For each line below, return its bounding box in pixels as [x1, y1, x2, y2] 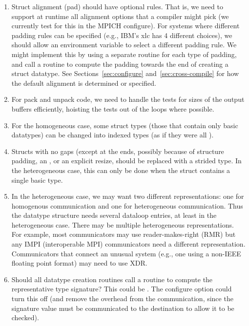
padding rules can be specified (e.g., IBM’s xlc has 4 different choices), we [11, 30, 232, 40]
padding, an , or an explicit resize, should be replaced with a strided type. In [11, 155, 242, 166]
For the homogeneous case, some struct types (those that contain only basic [11, 120, 238, 130]
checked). [11, 312, 39, 323]
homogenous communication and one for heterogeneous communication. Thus [11, 200, 243, 211]
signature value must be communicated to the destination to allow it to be [11, 303, 234, 313]
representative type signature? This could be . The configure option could [11, 284, 232, 294]
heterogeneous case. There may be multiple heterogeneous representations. [11, 219, 234, 230]
